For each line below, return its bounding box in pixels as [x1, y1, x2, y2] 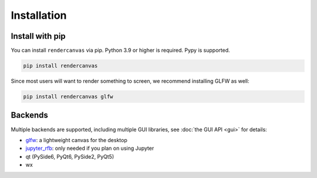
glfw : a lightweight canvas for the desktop [25, 136, 127, 143]
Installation [11, 9, 67, 22]
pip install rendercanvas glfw [23, 93, 114, 100]
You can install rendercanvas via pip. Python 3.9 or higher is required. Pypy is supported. [11, 47, 230, 54]
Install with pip [11, 31, 66, 41]
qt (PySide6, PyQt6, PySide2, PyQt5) [25, 153, 114, 160]
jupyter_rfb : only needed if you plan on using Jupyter [25, 145, 154, 152]
